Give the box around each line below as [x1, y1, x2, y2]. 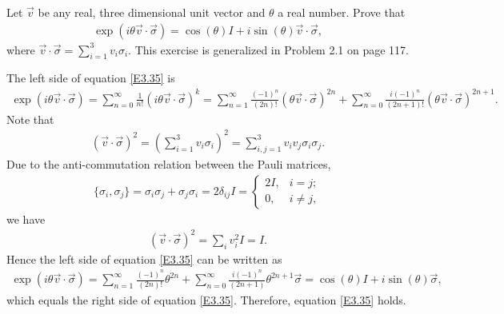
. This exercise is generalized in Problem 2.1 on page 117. [128, 41, 409, 58]
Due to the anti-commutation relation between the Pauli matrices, [6, 155, 331, 172]
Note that [6, 110, 54, 127]
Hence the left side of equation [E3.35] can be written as [6, 250, 282, 267]
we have [6, 210, 46, 227]
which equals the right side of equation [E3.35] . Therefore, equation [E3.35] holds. [6, 291, 406, 308]
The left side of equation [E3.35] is [6, 70, 175, 86]
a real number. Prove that [278, 4, 406, 20]
